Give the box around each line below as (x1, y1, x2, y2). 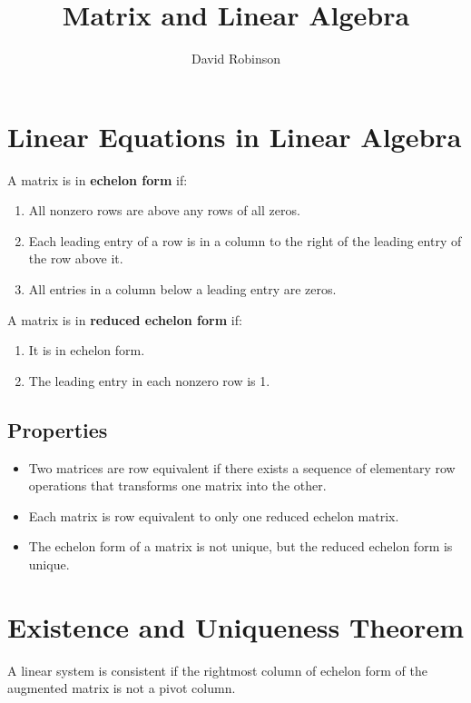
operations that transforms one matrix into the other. (28, 476, 327, 495)
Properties (7, 415, 108, 443)
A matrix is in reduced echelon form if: (7, 310, 242, 329)
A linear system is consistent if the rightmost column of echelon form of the (7, 660, 427, 679)
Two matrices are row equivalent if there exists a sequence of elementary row (28, 458, 456, 477)
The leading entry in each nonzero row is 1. (28, 371, 270, 390)
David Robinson (191, 49, 281, 68)
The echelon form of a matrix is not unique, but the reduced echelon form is (28, 537, 453, 556)
